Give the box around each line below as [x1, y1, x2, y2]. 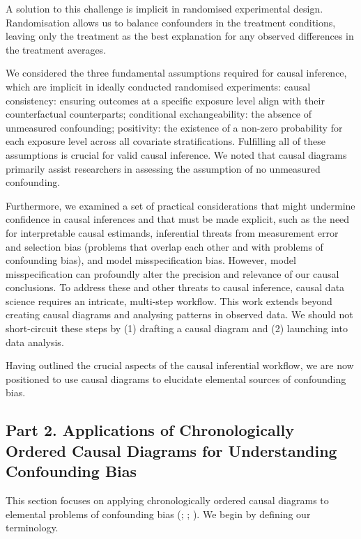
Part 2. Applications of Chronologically [6, 419, 294, 441]
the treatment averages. [6, 42, 107, 56]
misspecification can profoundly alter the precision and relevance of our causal [6, 266, 339, 281]
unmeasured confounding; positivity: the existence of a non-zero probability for [6, 120, 343, 134]
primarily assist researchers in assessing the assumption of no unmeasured [6, 161, 321, 175]
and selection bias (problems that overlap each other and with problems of [6, 239, 323, 253]
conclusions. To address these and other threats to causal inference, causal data [6, 280, 345, 295]
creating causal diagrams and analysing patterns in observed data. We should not [6, 307, 353, 322]
